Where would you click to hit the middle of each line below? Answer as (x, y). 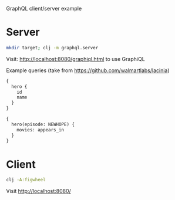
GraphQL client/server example (44, 9)
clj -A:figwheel (26, 180)
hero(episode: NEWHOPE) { (43, 124)
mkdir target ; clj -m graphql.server (52, 48)
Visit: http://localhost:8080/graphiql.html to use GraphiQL (75, 59)
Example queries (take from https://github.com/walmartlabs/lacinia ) (88, 70)
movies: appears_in (41, 130)
